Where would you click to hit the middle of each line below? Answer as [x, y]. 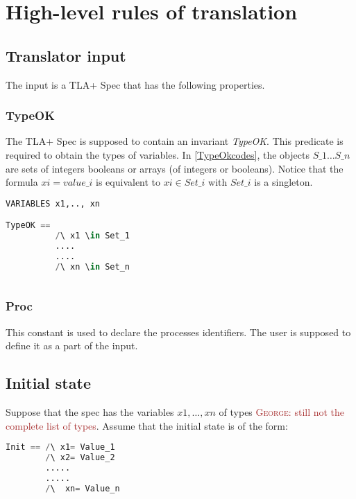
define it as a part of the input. [72, 345]
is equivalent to [128, 182]
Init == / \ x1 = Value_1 [60, 447]
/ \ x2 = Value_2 [80, 458]
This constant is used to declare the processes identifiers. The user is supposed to [178, 332]
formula [22, 182]
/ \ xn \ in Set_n [92, 266]
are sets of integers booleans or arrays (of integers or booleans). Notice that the [175, 168]
